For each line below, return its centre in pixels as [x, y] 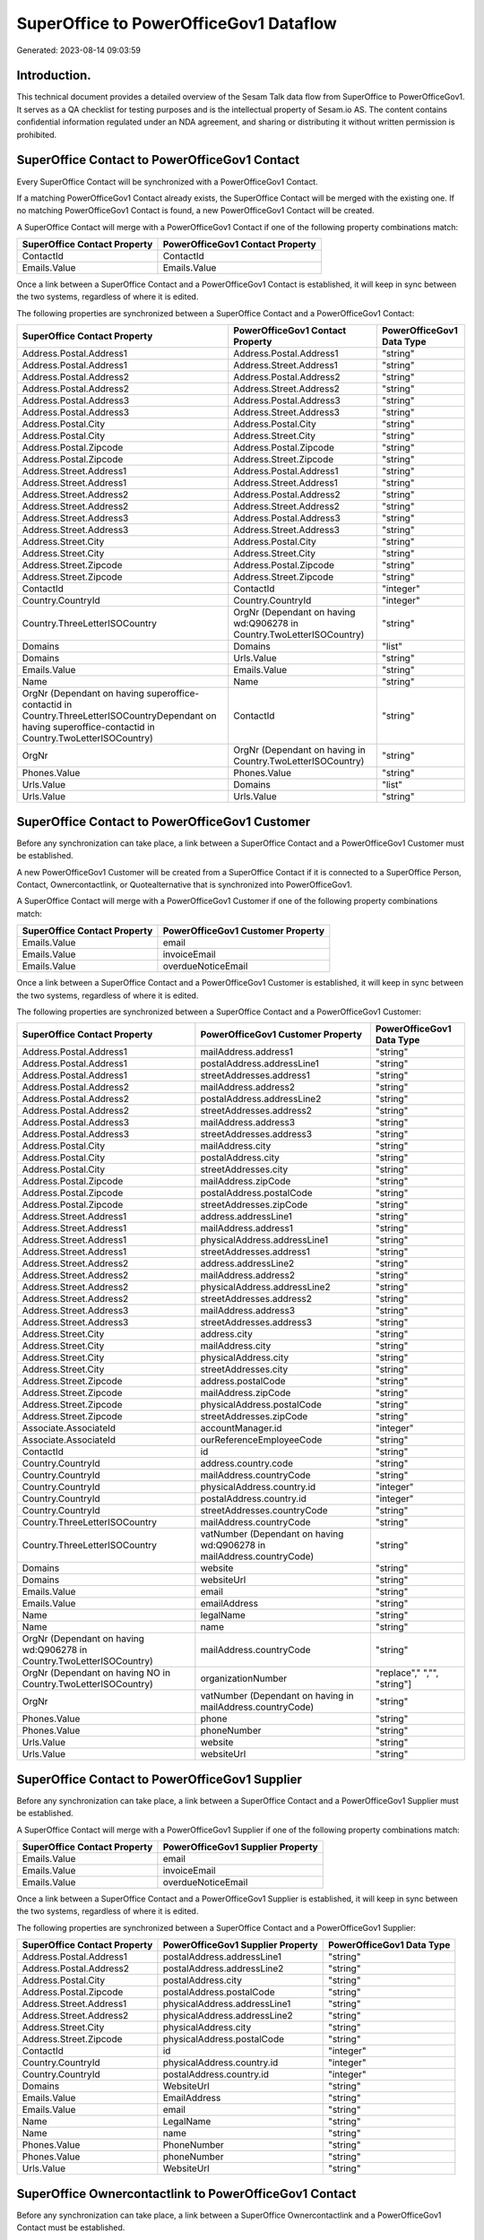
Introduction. [54, 76]
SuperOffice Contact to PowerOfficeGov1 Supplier [159, 1779]
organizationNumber [244, 1678]
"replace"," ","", [407, 1673]
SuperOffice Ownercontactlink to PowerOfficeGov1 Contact [186, 2194]
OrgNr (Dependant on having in [300, 750]
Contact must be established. [71, 2227]
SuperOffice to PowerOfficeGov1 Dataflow [177, 23]
